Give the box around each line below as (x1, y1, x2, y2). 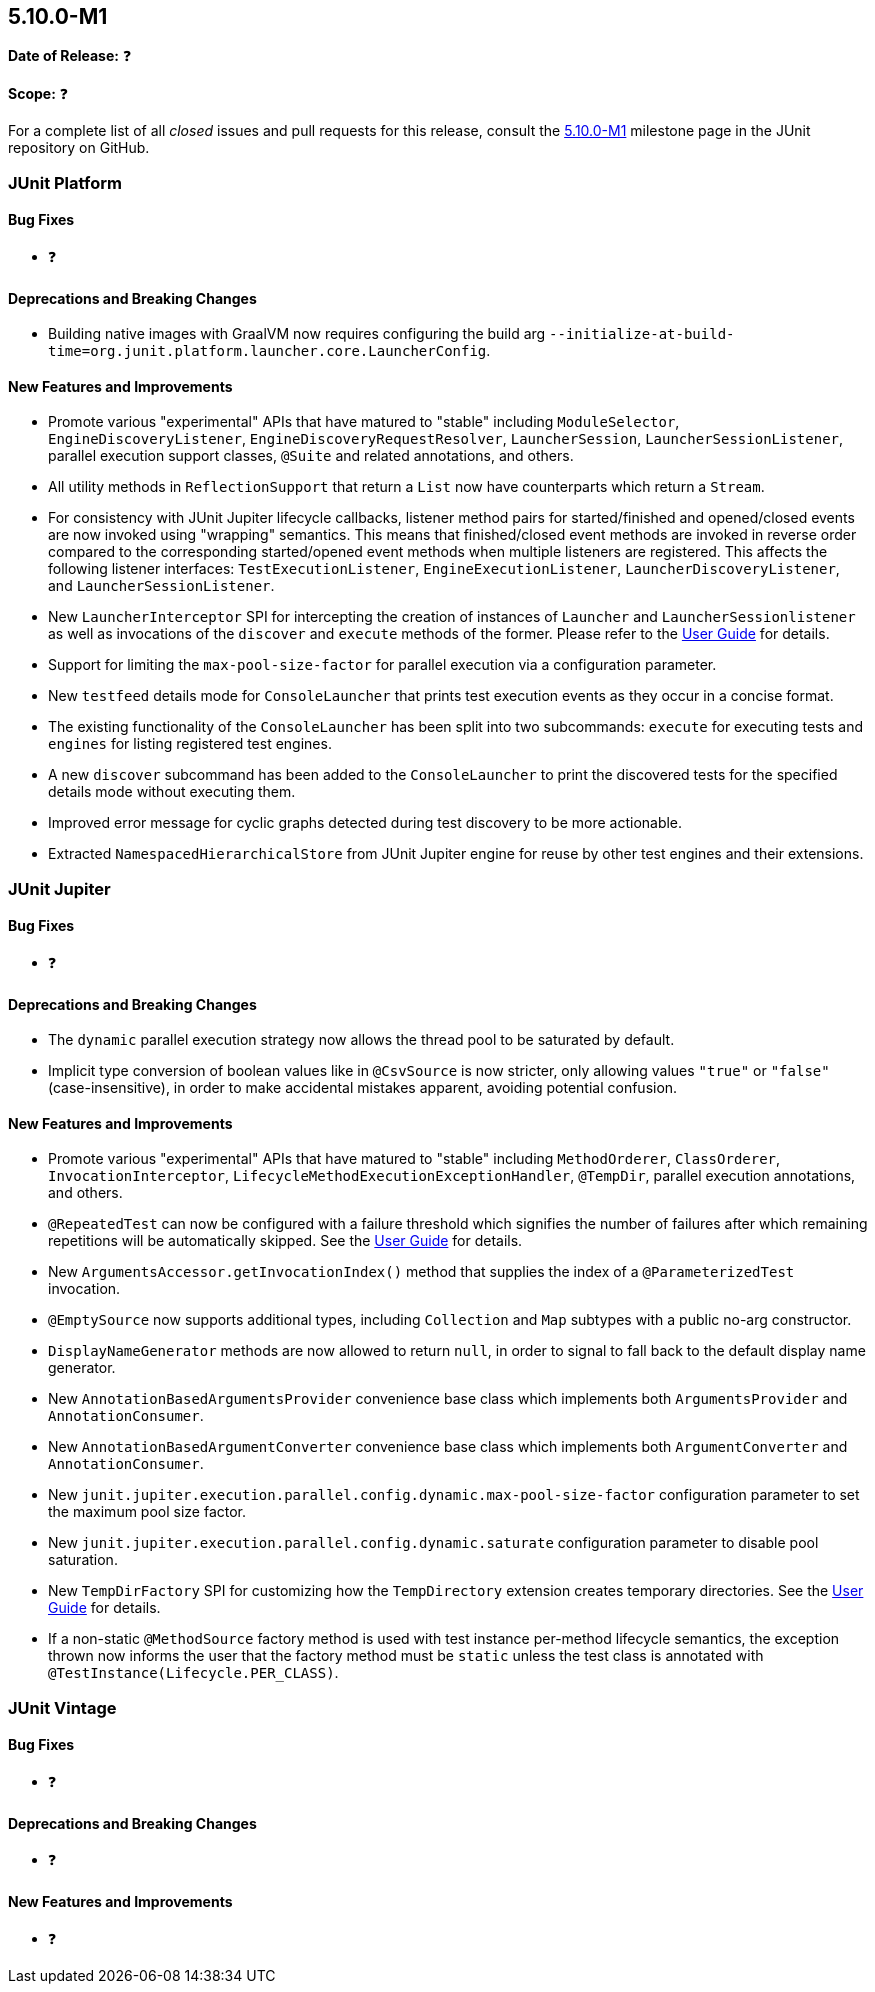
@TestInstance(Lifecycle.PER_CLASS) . (48, 1664, 339, 1682)
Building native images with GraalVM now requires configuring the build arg (48, 325, 546, 343)
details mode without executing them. (48, 783, 296, 801)
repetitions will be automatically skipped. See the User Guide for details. (48, 1232, 523, 1250)
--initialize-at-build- (549, 326, 735, 343)
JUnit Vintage (8, 1697, 117, 1718)
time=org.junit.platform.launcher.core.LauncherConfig (48, 343, 487, 360)
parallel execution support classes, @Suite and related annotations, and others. (48, 447, 574, 465)
